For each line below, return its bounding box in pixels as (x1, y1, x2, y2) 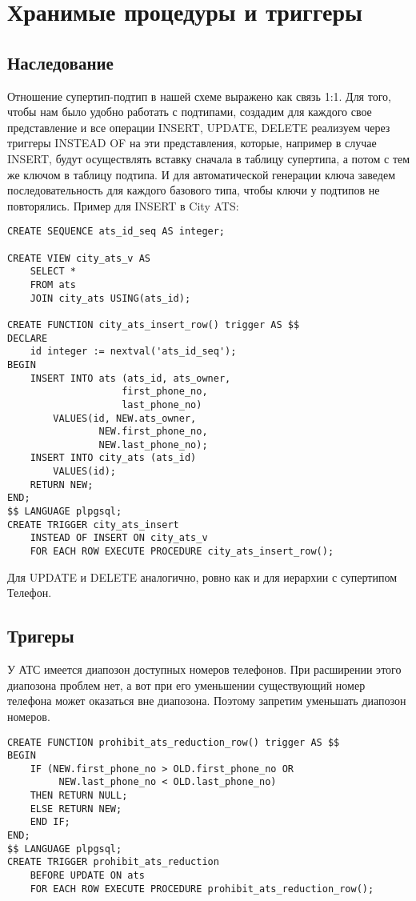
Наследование (7, 50, 114, 74)
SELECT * (30, 266, 76, 278)
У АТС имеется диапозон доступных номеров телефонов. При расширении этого (7, 661, 402, 678)
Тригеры (7, 623, 74, 648)
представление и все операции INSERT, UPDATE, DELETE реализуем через (7, 118, 390, 135)
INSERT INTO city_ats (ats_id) (30, 452, 197, 464)
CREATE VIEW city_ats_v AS (7, 252, 150, 264)
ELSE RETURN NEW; (30, 803, 122, 815)
